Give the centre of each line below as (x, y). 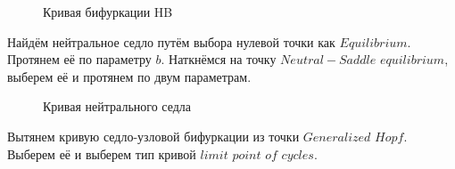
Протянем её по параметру (79, 59)
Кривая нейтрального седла (117, 106)
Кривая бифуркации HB (108, 12)
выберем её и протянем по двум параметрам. (129, 76)
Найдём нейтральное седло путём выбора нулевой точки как (171, 41)
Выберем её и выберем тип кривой (102, 153)
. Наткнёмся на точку (219, 59)
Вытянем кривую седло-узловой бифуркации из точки (153, 136)
